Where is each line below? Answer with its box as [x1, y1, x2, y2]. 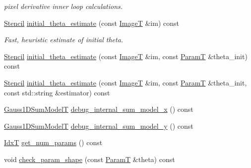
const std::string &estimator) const [4, 87, 110, 97]
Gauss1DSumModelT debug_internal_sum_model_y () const [4, 120, 193, 131]
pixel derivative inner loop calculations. [4, 1, 123, 11]
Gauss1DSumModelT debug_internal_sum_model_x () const [4, 104, 193, 114]
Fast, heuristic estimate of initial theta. [4, 34, 124, 45]
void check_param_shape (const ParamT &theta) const [4, 154, 175, 164]
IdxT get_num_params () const [4, 137, 103, 148]
